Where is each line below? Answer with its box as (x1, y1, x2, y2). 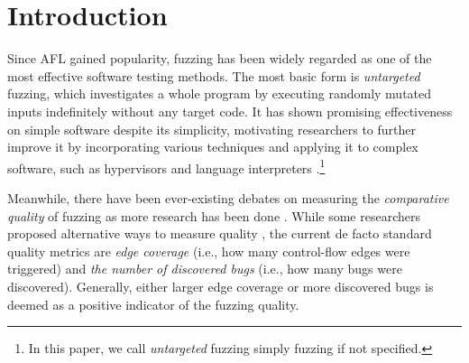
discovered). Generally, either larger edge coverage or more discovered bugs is (7, 276, 434, 295)
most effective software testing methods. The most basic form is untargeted (7, 66, 420, 85)
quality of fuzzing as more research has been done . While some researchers (7, 206, 420, 225)
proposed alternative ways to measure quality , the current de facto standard (7, 224, 432, 243)
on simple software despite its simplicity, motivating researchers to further (7, 119, 417, 138)
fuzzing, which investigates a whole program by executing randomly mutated (7, 84, 432, 103)
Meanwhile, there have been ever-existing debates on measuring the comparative (7, 188, 449, 207)
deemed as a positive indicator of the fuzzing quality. (7, 294, 299, 313)
